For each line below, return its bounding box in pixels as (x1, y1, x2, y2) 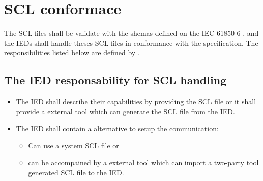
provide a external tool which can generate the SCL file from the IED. (16, 106, 235, 116)
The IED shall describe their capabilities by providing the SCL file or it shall (16, 96, 256, 107)
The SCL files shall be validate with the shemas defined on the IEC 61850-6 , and (4, 27, 259, 38)
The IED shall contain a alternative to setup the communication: (16, 123, 219, 134)
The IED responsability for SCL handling (4, 72, 227, 88)
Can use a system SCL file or (28, 140, 119, 150)
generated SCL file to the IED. (28, 167, 124, 178)
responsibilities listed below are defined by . (4, 47, 140, 58)
